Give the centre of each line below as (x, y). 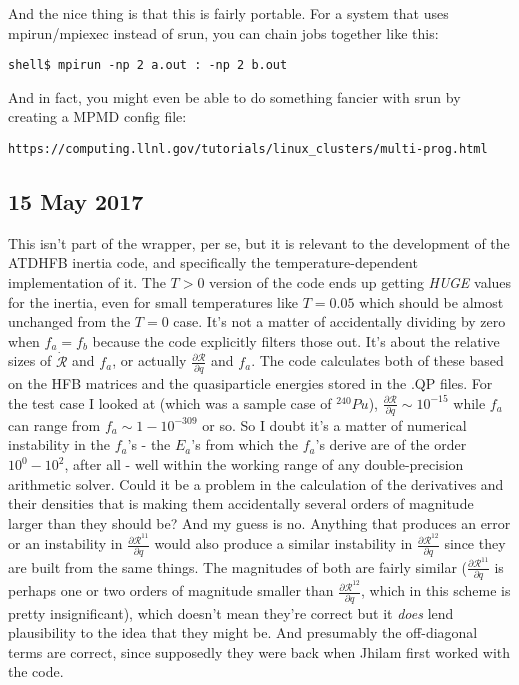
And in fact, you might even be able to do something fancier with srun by (234, 96)
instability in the (59, 444)
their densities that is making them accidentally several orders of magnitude (241, 503)
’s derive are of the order (391, 444)
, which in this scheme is (435, 590)
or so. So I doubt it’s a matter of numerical (334, 424)
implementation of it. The (87, 282)
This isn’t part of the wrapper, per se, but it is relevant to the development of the (259, 242)
